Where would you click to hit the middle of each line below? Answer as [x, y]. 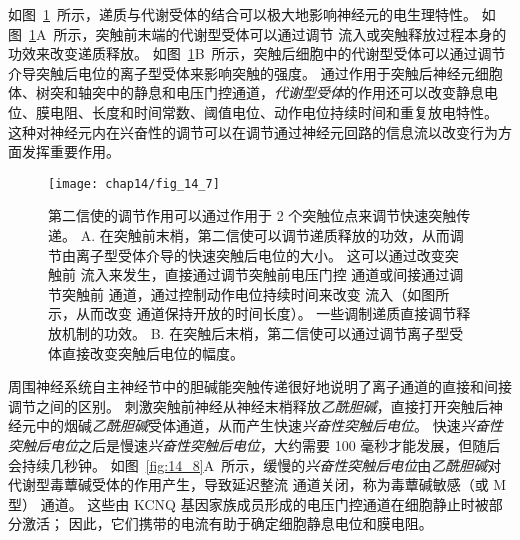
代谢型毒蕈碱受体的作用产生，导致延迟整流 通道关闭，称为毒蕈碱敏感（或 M [257, 484]
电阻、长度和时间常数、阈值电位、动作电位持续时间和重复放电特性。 [273, 111]
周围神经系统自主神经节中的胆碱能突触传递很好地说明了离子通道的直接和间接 [260, 386]
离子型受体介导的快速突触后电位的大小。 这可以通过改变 [260, 254]
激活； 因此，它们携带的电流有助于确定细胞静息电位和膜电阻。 [227, 523]
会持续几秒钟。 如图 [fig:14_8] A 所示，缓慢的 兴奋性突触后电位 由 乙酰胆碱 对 [255, 464]
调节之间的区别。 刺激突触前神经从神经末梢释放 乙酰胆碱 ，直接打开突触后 [248, 405]
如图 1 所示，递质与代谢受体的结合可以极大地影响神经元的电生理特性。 [242, 14]
